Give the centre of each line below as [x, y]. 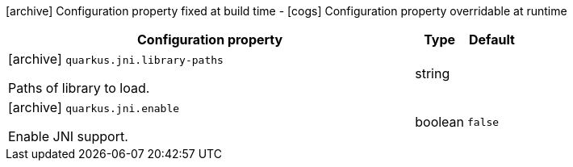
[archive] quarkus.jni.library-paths [116, 59]
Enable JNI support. [68, 136]
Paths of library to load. [79, 88]
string [433, 73]
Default [492, 40]
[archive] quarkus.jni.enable [94, 107]
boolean [440, 122]
